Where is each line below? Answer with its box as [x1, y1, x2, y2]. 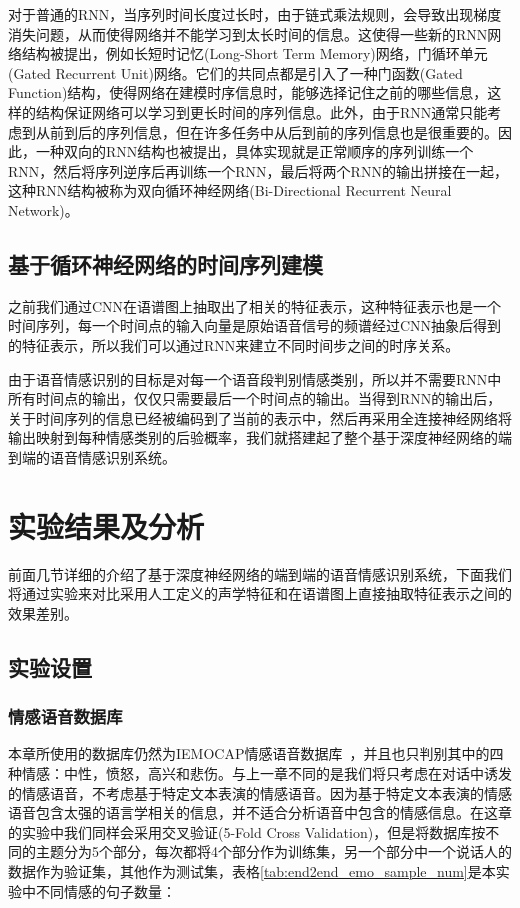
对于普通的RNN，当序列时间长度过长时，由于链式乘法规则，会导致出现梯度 [8, 4, 502, 24]
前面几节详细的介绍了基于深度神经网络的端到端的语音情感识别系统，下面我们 [8, 563, 512, 584]
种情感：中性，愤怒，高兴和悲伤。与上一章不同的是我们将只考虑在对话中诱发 [8, 762, 512, 783]
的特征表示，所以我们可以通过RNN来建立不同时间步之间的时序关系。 [8, 334, 460, 355]
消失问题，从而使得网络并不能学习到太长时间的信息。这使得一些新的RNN [8, 23, 488, 44]
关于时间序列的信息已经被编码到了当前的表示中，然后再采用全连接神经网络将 [8, 407, 512, 428]
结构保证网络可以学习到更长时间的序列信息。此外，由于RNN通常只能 [35, 101, 488, 122]
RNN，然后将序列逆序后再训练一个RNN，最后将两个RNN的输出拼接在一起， [8, 160, 508, 181]
